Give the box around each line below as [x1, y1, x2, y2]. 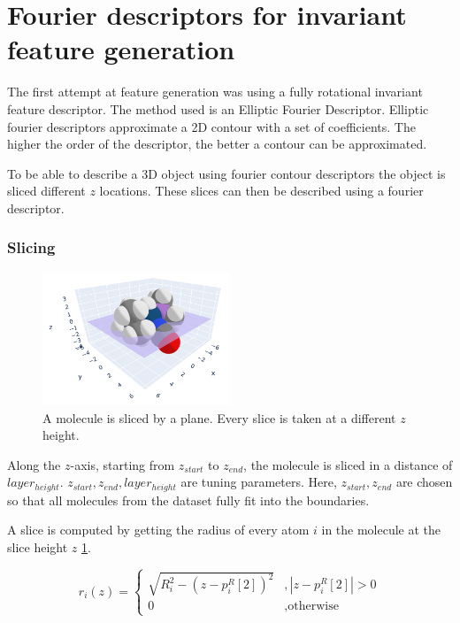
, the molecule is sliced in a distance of [243, 455, 453, 473]
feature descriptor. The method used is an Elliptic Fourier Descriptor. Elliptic [7, 99, 429, 118]
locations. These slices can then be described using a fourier [99, 181, 424, 200]
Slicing [7, 236, 56, 258]
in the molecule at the [321, 520, 441, 539]
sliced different [7, 181, 86, 200]
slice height [7, 538, 68, 556]
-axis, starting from [70, 455, 175, 473]
